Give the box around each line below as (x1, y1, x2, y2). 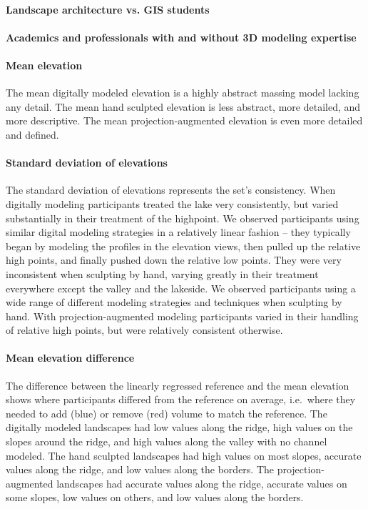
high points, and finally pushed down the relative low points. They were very (6, 252, 342, 267)
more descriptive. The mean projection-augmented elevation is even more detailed (6, 113, 363, 128)
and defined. (6, 127, 59, 142)
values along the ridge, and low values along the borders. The (6, 462, 275, 477)
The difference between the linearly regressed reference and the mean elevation (6, 377, 349, 392)
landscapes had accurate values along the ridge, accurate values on (56, 475, 347, 490)
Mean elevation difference (6, 350, 135, 365)
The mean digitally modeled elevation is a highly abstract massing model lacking (6, 85, 359, 100)
